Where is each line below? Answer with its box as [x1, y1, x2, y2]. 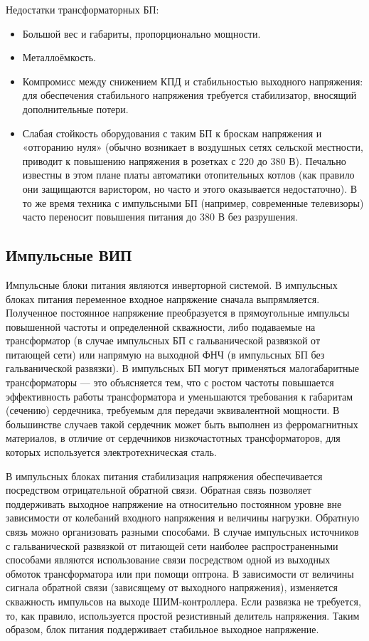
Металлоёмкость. [22, 50, 96, 65]
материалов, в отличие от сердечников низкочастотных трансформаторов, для [6, 430, 341, 445]
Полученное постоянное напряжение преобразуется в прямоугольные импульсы [6, 305, 350, 320]
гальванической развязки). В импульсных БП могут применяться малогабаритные [6, 361, 360, 376]
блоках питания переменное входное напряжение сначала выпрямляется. [6, 291, 320, 306]
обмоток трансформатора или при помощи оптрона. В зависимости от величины [6, 566, 354, 581]
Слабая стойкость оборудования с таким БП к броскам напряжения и [22, 125, 322, 140]
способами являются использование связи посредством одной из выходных [6, 552, 331, 567]
